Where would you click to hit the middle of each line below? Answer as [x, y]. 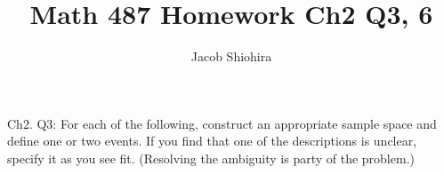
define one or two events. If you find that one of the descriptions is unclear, [212, 141]
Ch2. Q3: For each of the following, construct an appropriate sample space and [222, 123]
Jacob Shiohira [231, 56]
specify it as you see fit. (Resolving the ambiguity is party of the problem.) [211, 158]
